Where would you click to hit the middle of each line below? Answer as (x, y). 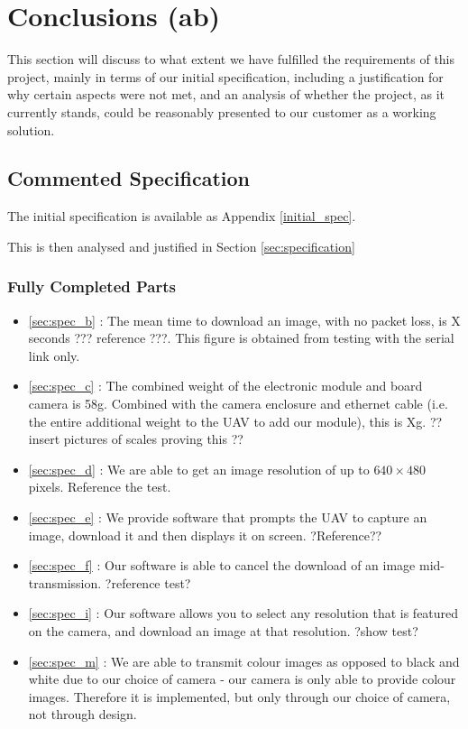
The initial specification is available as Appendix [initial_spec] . (182, 216)
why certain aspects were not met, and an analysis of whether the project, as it (226, 94)
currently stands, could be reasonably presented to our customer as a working (222, 111)
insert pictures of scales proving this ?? (136, 439)
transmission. (65, 582)
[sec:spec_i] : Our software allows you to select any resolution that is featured (243, 613)
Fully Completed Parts (92, 286)
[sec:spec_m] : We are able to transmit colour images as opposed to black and (244, 661)
